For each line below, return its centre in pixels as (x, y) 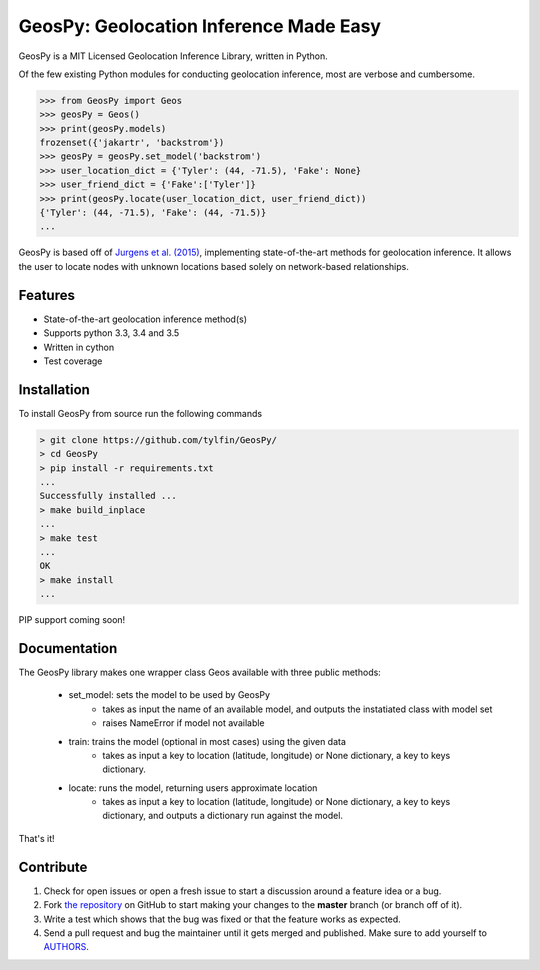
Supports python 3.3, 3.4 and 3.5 (111, 333)
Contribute (53, 866)
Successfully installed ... (108, 496)
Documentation (68, 648)
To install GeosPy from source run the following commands (140, 413)
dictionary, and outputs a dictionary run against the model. (223, 816)
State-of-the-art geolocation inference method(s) (145, 319)
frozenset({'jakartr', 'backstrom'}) (132, 143)
